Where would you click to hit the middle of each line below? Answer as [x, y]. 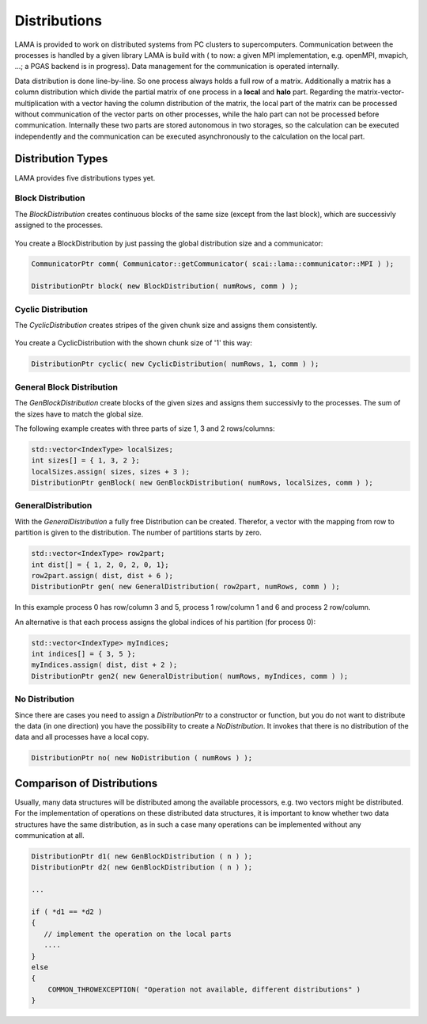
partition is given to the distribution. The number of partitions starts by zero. [138, 533]
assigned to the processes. [59, 225]
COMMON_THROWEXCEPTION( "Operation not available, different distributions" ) [204, 989]
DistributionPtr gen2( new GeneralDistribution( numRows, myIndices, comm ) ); [190, 676]
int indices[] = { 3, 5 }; [83, 654]
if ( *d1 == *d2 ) [67, 912]
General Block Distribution [66, 386]
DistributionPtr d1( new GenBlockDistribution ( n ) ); [142, 857]
